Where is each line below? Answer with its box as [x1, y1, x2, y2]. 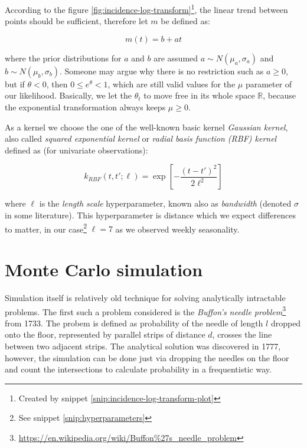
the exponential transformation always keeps [5, 101, 166, 113]
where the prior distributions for [5, 51, 122, 64]
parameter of [245, 77, 292, 90]
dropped [270, 316, 301, 329]
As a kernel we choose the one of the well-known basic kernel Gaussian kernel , [5, 120, 288, 133]
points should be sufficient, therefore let [5, 15, 148, 27]
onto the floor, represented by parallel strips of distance [5, 328, 205, 341]
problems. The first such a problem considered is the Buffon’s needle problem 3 [5, 303, 286, 318]
